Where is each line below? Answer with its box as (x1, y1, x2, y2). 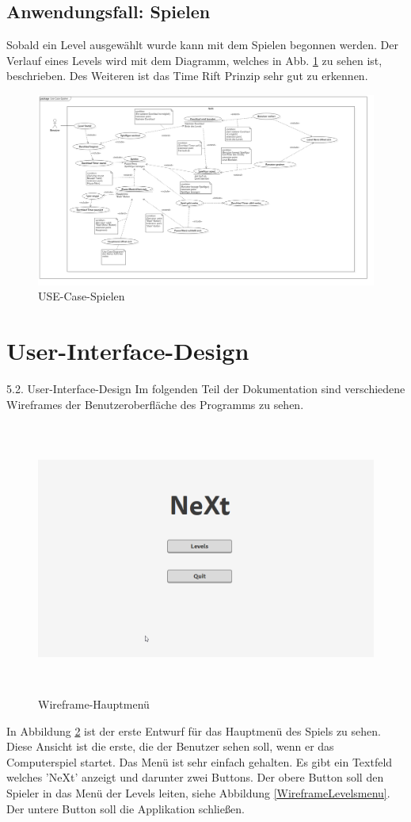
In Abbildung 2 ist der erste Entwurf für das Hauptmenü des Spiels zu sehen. (6, 722, 381, 739)
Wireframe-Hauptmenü (38, 695, 150, 712)
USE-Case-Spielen (38, 288, 125, 304)
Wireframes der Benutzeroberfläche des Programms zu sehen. (6, 396, 304, 412)
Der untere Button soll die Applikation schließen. (6, 800, 245, 816)
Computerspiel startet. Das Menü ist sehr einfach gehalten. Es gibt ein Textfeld (6, 753, 393, 770)
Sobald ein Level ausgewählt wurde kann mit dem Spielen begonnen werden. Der (6, 36, 398, 53)
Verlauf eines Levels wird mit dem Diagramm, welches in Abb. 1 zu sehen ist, (6, 52, 382, 68)
